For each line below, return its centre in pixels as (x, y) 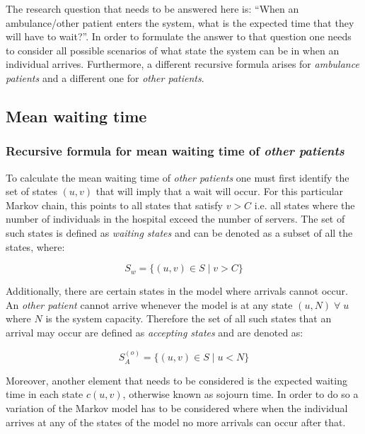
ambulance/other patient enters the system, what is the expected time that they (180, 22)
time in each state (45, 394)
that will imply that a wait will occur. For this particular (220, 191)
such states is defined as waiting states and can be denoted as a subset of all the (179, 232)
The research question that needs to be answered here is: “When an (152, 8)
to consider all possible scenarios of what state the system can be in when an (173, 50)
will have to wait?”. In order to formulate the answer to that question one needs (179, 36)
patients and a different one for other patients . (105, 77)
